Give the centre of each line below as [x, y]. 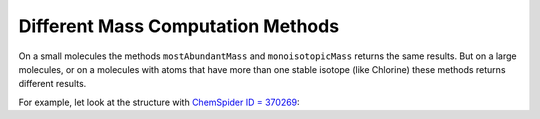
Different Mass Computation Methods [179, 26]
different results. [52, 84]
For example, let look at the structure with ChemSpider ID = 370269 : [159, 102]
